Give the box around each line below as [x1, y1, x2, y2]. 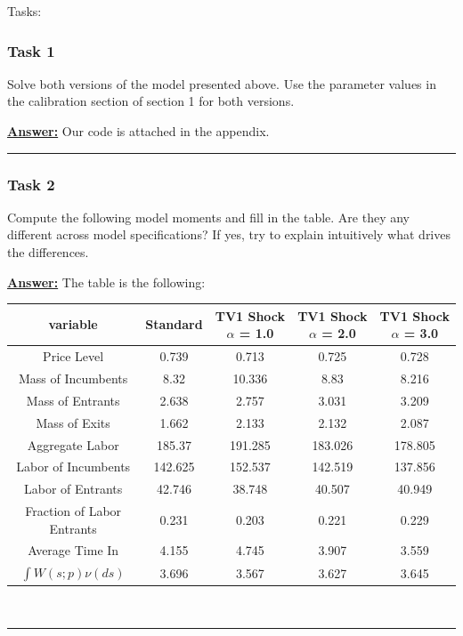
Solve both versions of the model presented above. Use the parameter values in [7, 74, 436, 93]
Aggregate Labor [27, 435, 119, 454]
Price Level [43, 347, 104, 366]
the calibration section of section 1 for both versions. [7, 92, 295, 110]
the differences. [7, 243, 89, 261]
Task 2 [7, 173, 55, 195]
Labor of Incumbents [16, 457, 131, 476]
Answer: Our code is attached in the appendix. [7, 122, 270, 140]
